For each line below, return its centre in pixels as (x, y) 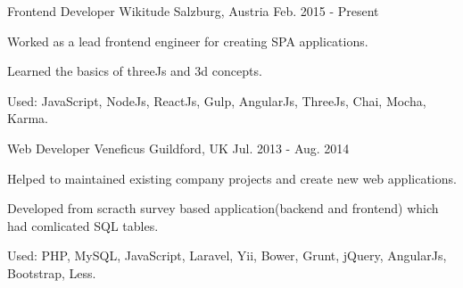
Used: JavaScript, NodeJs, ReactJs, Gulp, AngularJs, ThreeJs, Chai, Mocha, (217, 100)
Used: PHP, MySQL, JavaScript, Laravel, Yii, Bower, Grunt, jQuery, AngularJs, (227, 255)
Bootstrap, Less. (52, 272)
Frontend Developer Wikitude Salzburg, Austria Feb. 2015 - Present (193, 11)
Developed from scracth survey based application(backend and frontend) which (223, 208)
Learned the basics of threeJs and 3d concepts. (135, 71)
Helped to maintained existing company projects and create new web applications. (232, 178)
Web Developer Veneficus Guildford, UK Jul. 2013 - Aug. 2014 (178, 148)
